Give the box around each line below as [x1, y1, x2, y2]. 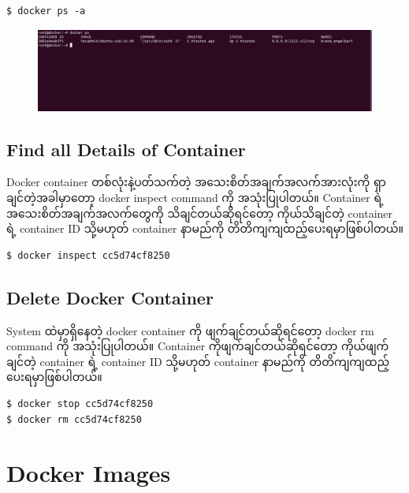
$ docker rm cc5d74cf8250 [6, 413, 142, 425]
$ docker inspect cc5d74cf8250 [6, 249, 170, 261]
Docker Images [6, 457, 171, 489]
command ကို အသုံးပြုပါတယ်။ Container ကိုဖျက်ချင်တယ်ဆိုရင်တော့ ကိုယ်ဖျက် [6, 338, 389, 354]
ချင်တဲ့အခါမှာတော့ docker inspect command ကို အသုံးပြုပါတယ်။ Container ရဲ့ [6, 189, 384, 206]
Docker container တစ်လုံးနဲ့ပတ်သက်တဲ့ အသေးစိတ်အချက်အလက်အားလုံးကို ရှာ [6, 174, 386, 190]
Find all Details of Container [6, 136, 246, 161]
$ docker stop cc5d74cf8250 [6, 398, 154, 410]
